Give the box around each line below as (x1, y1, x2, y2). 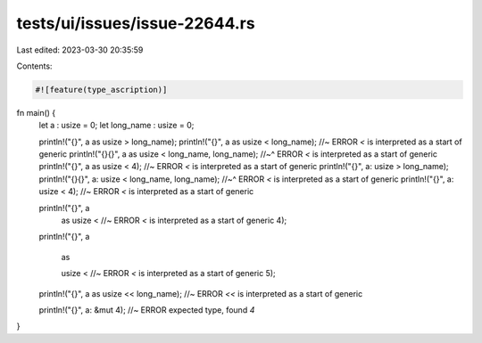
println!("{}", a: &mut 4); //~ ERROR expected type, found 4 (38, 304, 255, 315)
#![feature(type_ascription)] (35, 85, 168, 94)
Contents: (16, 61, 53, 71)
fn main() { (16, 107, 56, 118)
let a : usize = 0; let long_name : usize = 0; (38, 120, 195, 131)
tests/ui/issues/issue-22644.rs (16, 13, 255, 33)
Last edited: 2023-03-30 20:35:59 (16, 45, 144, 55)
